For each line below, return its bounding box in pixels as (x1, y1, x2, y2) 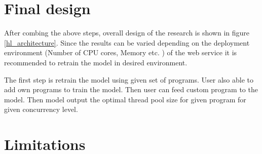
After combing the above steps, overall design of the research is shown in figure (4, 27, 250, 38)
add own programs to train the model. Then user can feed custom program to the (4, 84, 258, 95)
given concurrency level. (4, 104, 78, 114)
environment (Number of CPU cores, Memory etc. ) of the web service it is (4, 47, 237, 58)
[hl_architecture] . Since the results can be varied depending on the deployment (4, 37, 250, 48)
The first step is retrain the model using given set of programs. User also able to (4, 74, 253, 85)
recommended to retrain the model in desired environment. (4, 57, 188, 67)
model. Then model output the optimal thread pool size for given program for (4, 94, 246, 104)
